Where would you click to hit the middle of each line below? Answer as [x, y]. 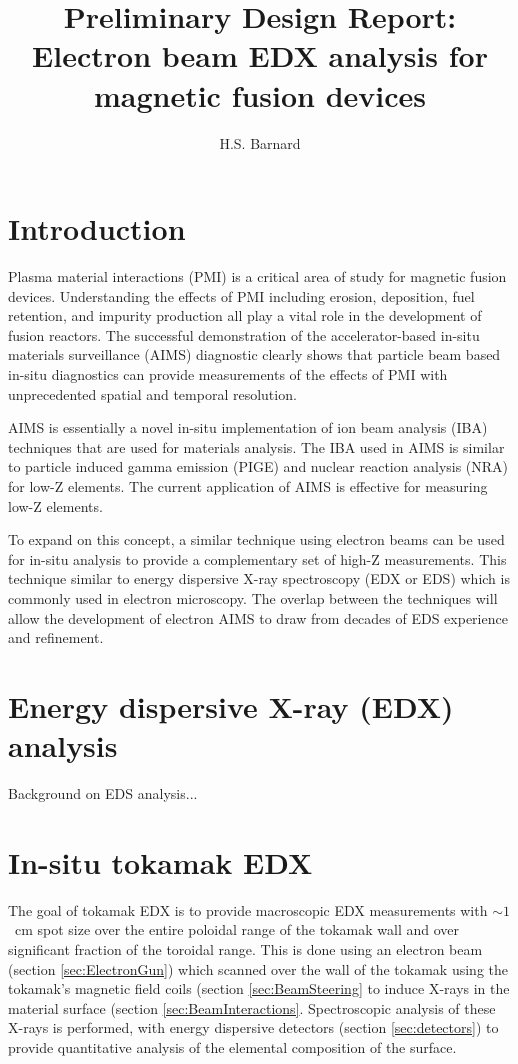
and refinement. [56, 637]
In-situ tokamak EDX [160, 861]
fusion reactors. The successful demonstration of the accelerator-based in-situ [244, 334]
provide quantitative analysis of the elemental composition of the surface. [232, 1046]
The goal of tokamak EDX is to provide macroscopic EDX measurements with [248, 909]
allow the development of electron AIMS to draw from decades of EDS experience [258, 617]
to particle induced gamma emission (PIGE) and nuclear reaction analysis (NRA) [258, 466]
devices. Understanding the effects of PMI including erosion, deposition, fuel [241, 295]
